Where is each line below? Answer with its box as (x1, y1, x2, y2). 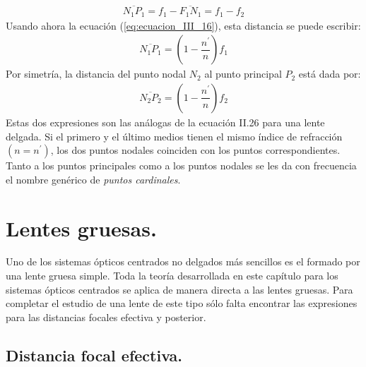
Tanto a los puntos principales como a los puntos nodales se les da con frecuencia (6, 158, 357, 173)
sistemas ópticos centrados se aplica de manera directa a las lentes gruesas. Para (6, 282, 353, 296)
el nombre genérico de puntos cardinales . (6, 172, 181, 186)
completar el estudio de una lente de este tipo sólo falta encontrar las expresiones (6, 296, 358, 311)
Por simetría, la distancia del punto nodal (6, 66, 187, 81)
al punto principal (204, 66, 282, 81)
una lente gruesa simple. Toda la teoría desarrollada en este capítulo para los (6, 268, 338, 283)
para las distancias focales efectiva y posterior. (6, 309, 206, 324)
